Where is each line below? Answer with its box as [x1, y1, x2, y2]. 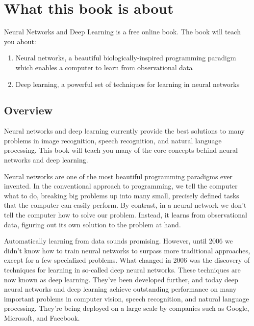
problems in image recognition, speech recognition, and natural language [4, 135, 222, 145]
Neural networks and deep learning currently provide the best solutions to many [4, 126, 245, 136]
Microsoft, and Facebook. [4, 312, 80, 323]
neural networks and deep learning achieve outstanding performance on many [4, 284, 237, 294]
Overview [4, 103, 53, 118]
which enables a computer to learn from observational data [15, 62, 193, 72]
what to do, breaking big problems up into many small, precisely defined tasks [4, 190, 239, 200]
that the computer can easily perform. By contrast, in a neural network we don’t [4, 200, 247, 210]
